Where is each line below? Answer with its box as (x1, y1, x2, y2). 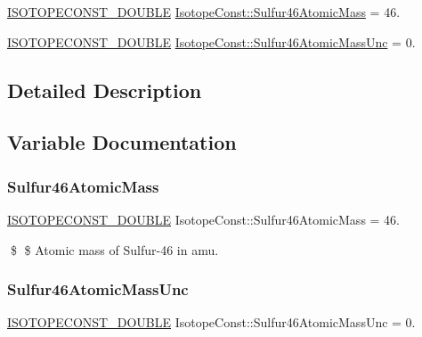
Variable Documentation (7, 128, 237, 156)
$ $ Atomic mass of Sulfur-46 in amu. (10, 240, 219, 259)
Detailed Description (7, 76, 202, 103)
